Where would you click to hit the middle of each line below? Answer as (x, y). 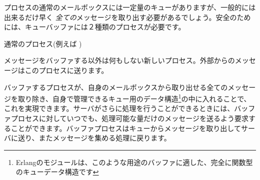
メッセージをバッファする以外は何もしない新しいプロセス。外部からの (119, 60)
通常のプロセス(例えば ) (43, 43)
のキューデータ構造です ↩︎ (57, 172)
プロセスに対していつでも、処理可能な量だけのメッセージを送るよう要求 (129, 118)
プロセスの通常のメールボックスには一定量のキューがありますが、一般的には (130, 7)
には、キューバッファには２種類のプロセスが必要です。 (95, 27)
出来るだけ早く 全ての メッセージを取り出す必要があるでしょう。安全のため (127, 17)
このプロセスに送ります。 (66, 70)
